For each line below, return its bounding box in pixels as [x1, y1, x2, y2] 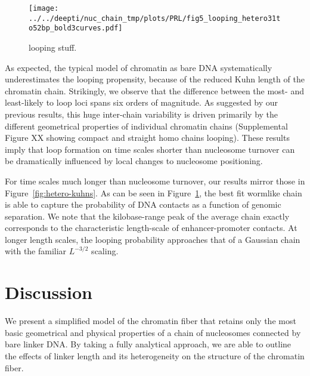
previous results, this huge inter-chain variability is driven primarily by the [5, 107, 278, 120]
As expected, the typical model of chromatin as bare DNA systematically [5, 61, 272, 73]
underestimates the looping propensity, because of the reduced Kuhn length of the [5, 73, 305, 85]
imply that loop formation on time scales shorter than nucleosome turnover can [5, 143, 295, 155]
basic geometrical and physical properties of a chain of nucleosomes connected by [5, 326, 301, 338]
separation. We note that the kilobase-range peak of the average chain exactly [5, 209, 290, 222]
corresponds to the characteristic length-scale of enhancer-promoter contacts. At [5, 221, 297, 234]
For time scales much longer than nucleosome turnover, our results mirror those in [5, 174, 305, 187]
